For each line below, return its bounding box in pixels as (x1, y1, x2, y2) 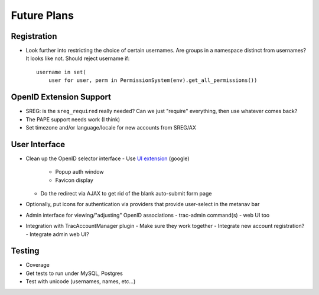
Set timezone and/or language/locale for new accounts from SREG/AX (25, 124, 196, 131)
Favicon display (55, 177, 94, 184)
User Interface (11, 139, 66, 150)
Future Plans (11, 9, 74, 22)
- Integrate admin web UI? (25, 230, 89, 238)
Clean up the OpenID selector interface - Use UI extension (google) (25, 155, 190, 162)
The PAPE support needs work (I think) (25, 115, 121, 123)
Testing (11, 246, 40, 256)
